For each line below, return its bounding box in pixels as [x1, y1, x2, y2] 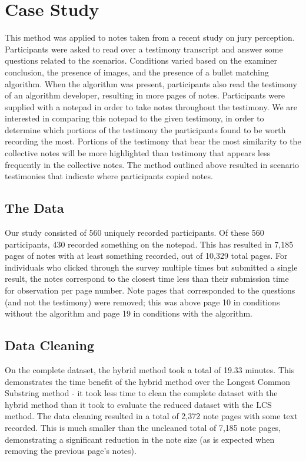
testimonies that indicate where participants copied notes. [5, 170, 213, 182]
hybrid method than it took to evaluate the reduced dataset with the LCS [5, 398, 272, 410]
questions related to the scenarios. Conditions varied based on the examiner [5, 54, 277, 67]
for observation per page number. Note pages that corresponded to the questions [5, 284, 295, 297]
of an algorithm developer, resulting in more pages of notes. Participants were [5, 89, 285, 101]
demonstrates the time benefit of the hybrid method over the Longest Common [5, 375, 291, 387]
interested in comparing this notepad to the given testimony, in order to [5, 112, 264, 124]
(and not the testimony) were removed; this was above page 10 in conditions [5, 295, 280, 308]
